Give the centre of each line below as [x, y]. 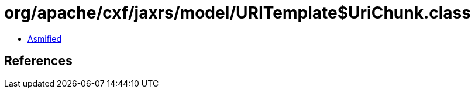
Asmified [45, 38]
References [38, 61]
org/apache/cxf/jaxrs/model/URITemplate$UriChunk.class [237, 13]
